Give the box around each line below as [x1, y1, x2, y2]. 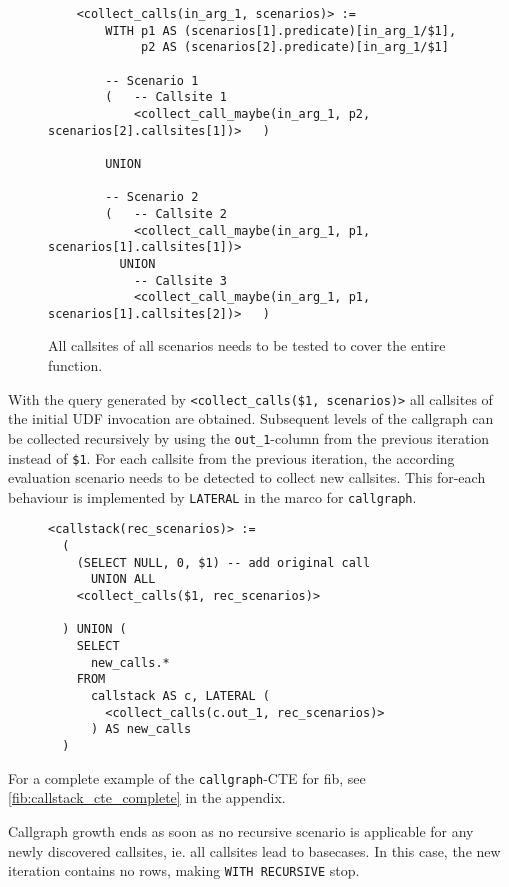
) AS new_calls [90, 722, 192, 737]
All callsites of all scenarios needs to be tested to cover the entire [48, 335, 446, 356]
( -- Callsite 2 [105, 206, 227, 221]
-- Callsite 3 [133, 273, 227, 288]
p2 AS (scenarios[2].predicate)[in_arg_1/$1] [141, 40, 449, 55]
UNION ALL [90, 572, 156, 587]
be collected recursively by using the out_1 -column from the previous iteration [8, 427, 490, 448]
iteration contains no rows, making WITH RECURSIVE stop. [8, 860, 360, 881]
